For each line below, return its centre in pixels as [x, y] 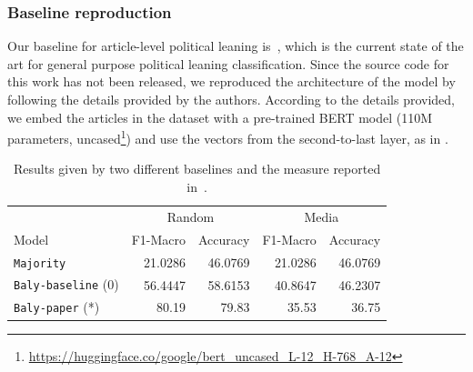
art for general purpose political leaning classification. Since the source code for [228, 63]
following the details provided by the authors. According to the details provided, [231, 99]
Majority [40, 263]
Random [191, 216]
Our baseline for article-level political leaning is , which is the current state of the [236, 46]
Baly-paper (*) [57, 307]
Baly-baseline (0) [66, 284]
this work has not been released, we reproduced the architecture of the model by [231, 81]
